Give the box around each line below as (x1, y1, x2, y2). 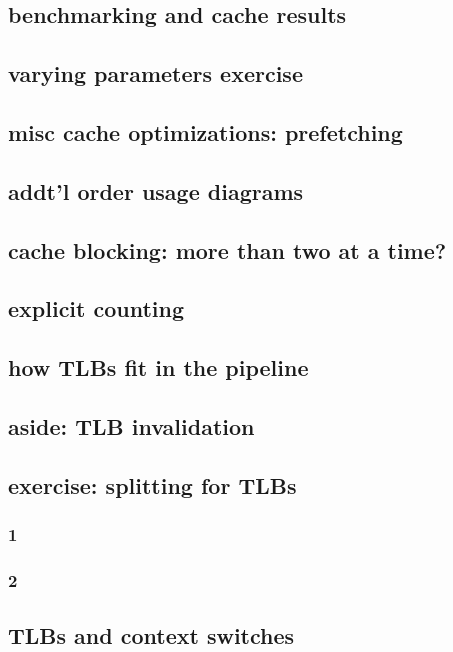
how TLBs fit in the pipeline (8, 352, 309, 383)
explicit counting (8, 293, 185, 324)
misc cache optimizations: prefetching (8, 116, 403, 147)
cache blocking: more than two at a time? (8, 234, 447, 265)
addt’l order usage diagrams (8, 175, 304, 206)
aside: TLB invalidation (8, 410, 255, 441)
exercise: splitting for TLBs (8, 469, 297, 500)
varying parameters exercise (8, 58, 303, 89)
